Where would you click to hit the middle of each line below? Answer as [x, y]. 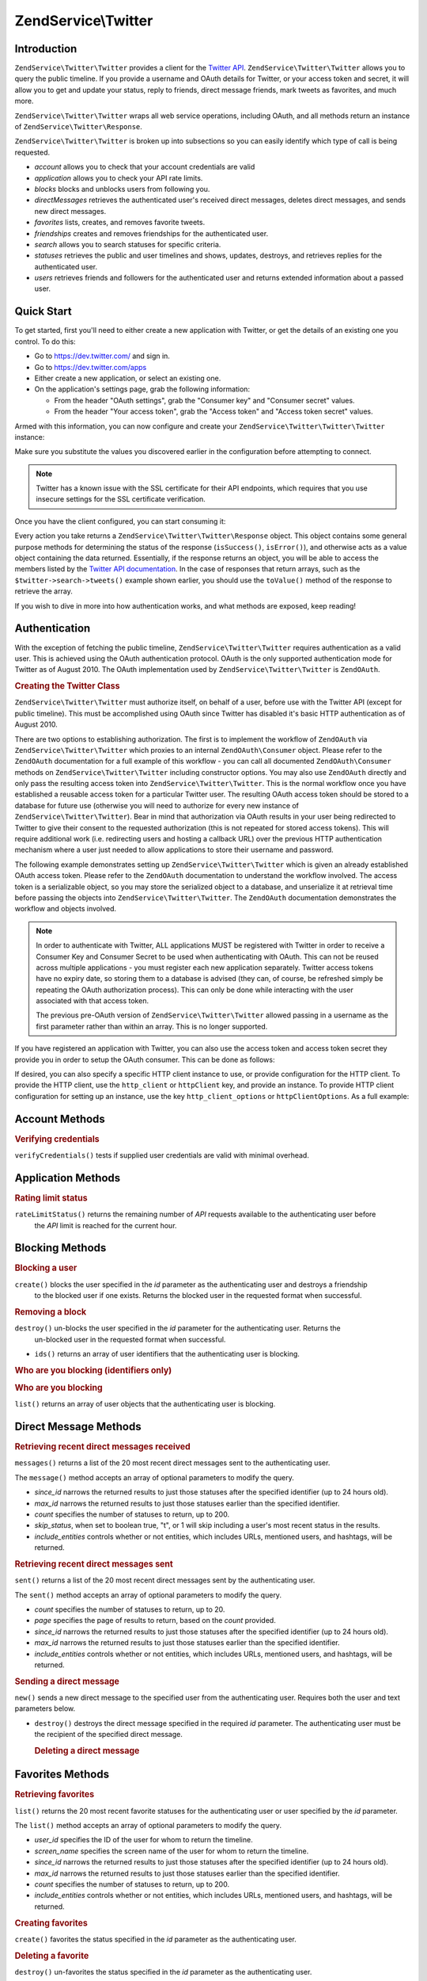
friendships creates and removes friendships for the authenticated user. [151, 233]
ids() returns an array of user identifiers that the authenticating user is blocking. [167, 1353]
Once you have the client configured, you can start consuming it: [120, 521]
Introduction [46, 49]
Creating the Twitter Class [67, 686]
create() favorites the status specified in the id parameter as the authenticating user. [155, 1939]
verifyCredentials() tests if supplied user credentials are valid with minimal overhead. [162, 1155]
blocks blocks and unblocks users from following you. [122, 189]
